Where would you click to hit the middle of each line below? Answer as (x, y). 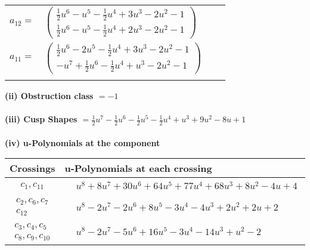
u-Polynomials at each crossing (138, 168)
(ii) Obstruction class (49, 95)
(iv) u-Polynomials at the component (83, 142)
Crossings (32, 168)
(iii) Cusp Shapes (41, 119)
